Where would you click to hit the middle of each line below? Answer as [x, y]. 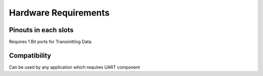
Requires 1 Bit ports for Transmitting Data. [51, 42]
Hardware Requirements [59, 13]
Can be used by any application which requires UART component [75, 67]
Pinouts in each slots [41, 30]
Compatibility [30, 55]
